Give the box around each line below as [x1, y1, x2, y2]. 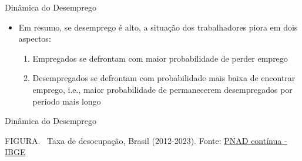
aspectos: [18, 32, 51, 45]
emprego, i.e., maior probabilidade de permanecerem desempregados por [32, 83, 293, 95]
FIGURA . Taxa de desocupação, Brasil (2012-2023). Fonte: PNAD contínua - [5, 134, 287, 146]
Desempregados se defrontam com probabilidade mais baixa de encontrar [32, 72, 296, 84]
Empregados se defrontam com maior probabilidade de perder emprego [32, 52, 288, 64]
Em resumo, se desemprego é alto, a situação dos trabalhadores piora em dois [18, 21, 298, 33]
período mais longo [32, 95, 101, 107]
